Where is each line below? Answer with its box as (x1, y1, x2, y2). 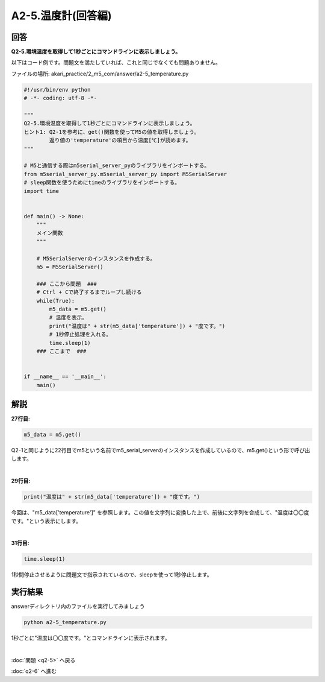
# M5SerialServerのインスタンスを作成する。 (36, 255, 156, 262)
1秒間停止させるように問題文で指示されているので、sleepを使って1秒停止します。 (11, 571, 212, 578)
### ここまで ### (36, 347, 87, 355)
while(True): (36, 297, 75, 304)
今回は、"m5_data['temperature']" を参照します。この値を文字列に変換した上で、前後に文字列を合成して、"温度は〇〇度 (11, 509, 309, 516)
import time (23, 188, 60, 194)
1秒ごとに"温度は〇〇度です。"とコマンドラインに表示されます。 (11, 634, 170, 642)
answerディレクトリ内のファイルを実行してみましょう (11, 603, 145, 610)
